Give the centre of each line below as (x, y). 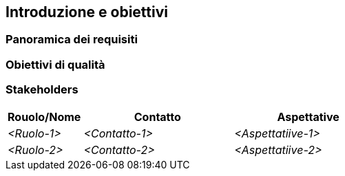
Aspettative (308, 117)
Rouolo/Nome (44, 117)
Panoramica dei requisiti (72, 40)
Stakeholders (42, 90)
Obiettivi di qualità (55, 64)
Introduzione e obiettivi (87, 12)
